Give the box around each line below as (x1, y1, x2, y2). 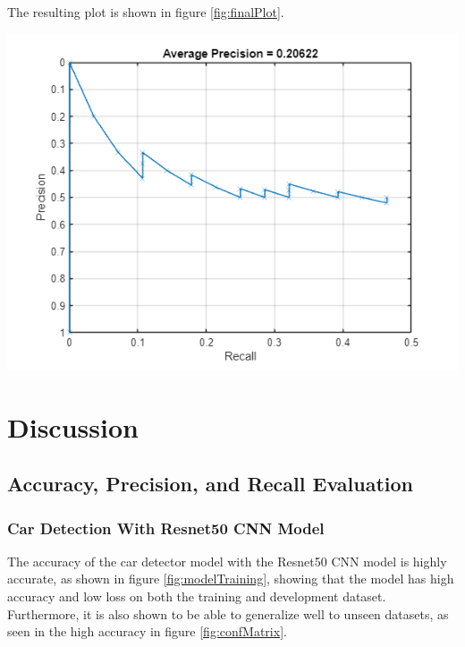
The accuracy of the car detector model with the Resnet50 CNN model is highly (7, 551, 447, 570)
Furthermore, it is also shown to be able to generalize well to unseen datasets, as (7, 604, 449, 623)
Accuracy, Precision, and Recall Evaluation (7, 470, 413, 498)
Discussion (7, 408, 139, 445)
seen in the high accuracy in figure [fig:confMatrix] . (7, 622, 287, 641)
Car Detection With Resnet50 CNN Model (7, 516, 325, 539)
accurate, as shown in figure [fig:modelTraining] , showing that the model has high (7, 569, 454, 588)
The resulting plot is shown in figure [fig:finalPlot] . (7, 3, 284, 21)
